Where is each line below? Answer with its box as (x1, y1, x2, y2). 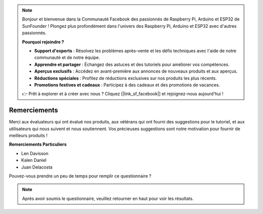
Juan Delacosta (21, 164, 53, 170)
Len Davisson (21, 150, 49, 156)
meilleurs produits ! (9, 132, 48, 138)
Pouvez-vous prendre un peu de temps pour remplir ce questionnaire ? (9, 173, 151, 179)
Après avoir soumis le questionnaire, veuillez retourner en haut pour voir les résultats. (22, 195, 194, 201)
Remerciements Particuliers (9, 141, 67, 147)
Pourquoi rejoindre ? (22, 39, 64, 45)
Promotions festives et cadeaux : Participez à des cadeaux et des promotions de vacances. (34, 82, 220, 88)
